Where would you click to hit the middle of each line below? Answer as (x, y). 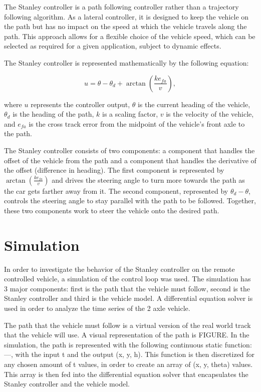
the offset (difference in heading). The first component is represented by (114, 170)
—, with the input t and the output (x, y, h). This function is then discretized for (129, 354)
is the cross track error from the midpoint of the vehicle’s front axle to (137, 123)
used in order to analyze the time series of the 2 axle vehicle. (97, 308)
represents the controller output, (80, 104)
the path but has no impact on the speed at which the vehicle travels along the (125, 26)
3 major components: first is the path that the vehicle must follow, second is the (127, 288)
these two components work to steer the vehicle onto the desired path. (112, 210)
